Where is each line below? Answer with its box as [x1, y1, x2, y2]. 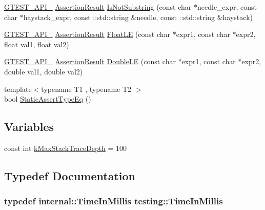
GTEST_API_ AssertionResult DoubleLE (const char [4, 56, 176, 67]
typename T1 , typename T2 [41, 83, 132, 94]
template [4, 83, 32, 94]
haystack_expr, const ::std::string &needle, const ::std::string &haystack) [23, 11, 253, 22]
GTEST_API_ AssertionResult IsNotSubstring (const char [4, 2, 192, 12]
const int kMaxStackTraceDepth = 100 [4, 142, 127, 153]
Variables [4, 119, 54, 135]
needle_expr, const [197, 2, 257, 12]
